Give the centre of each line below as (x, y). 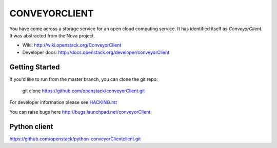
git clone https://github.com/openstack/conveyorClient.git (84, 91)
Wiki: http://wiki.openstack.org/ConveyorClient (72, 45)
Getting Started (35, 67)
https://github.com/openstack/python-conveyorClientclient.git (75, 139)
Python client (31, 126)
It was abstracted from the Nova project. (52, 35)
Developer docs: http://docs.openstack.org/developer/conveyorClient (96, 52)
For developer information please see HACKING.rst (63, 102)
